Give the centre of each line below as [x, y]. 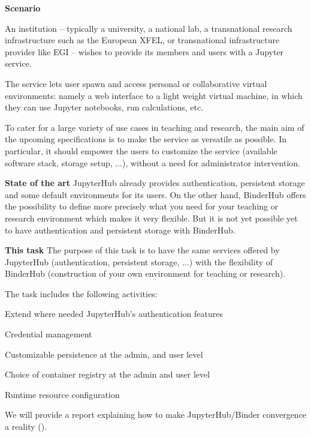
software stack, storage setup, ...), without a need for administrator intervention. [153, 162]
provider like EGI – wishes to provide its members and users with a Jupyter [144, 51]
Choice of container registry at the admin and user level [108, 374]
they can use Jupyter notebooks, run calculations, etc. [104, 107]
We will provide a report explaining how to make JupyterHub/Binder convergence [156, 414]
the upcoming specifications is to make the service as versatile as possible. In [146, 139]
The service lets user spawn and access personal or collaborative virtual [136, 83]
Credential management [49, 334]
